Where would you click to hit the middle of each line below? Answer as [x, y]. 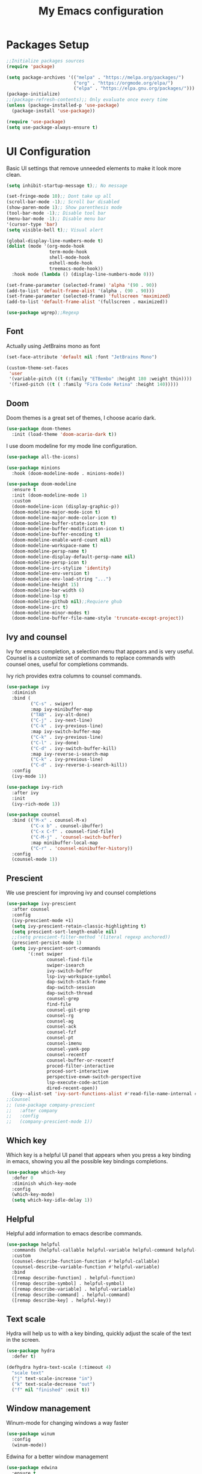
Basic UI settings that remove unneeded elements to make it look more [94, 168]
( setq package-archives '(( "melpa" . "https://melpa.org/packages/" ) [95, 77]
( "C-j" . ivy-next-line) [62, 720]
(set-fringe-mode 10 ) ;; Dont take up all [59, 197]
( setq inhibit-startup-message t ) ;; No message [67, 185]
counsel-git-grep [68, 1010]
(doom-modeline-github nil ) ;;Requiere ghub [67, 601]
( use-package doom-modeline [41, 484]
